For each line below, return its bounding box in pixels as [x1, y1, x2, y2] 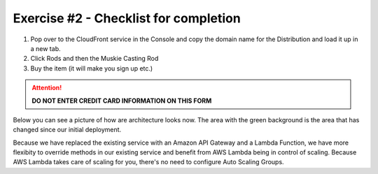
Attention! [31, 84, 62, 92]
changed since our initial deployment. [13, 126, 122, 134]
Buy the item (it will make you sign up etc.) [30, 64, 153, 73]
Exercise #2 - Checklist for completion [13, 10, 241, 26]
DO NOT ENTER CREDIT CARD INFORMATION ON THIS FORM [31, 96, 212, 105]
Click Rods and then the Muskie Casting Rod [30, 55, 159, 63]
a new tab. [30, 44, 61, 52]
